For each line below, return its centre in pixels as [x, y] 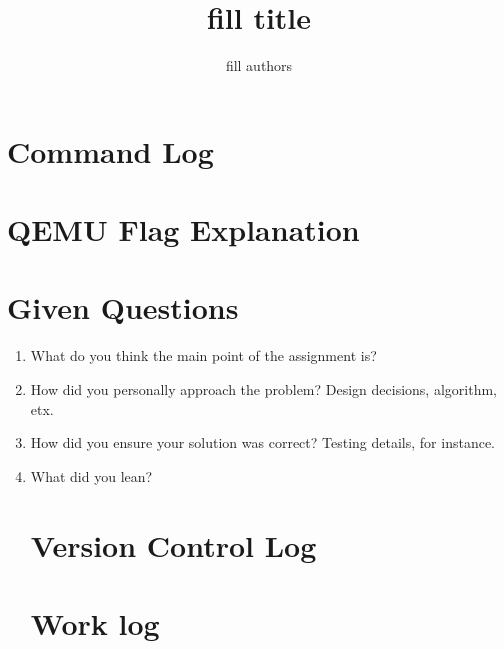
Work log [95, 622]
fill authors [259, 65]
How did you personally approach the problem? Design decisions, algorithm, [263, 389]
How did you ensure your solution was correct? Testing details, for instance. [262, 442]
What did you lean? [91, 475]
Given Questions [123, 307]
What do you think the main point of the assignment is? [203, 355]
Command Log [110, 150]
